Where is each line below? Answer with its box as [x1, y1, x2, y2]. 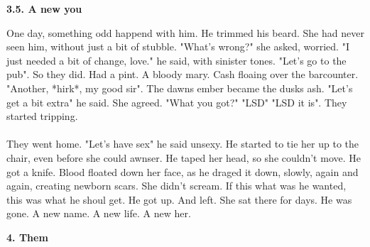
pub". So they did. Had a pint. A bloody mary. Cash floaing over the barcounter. [6, 67, 359, 82]
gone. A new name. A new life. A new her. [6, 206, 191, 221]
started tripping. [6, 109, 78, 123]
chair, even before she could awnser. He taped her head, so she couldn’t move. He [6, 150, 361, 165]
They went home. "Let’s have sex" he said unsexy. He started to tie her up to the [6, 136, 359, 151]
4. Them [6, 229, 48, 244]
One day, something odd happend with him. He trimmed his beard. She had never [6, 25, 364, 40]
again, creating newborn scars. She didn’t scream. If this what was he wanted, [6, 178, 347, 193]
